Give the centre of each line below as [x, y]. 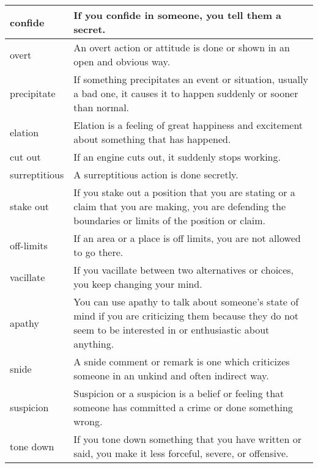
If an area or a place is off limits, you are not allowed [187, 238]
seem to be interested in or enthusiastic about [172, 330]
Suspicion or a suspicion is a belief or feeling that [179, 393]
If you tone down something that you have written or [187, 439]
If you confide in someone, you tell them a [178, 15]
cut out [25, 157]
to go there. [98, 252]
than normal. [102, 107]
